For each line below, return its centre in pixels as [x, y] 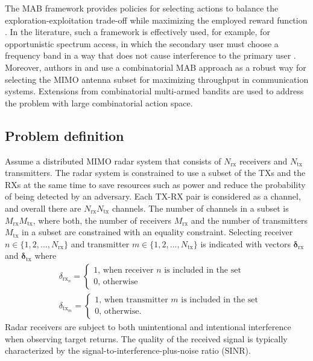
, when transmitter [134, 300]
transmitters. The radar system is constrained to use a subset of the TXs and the [155, 173]
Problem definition [65, 135]
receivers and [263, 161]
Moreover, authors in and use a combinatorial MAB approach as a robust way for [156, 67]
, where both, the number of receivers [102, 220]
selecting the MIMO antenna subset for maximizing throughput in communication [157, 79]
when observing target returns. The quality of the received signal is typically [146, 338]
